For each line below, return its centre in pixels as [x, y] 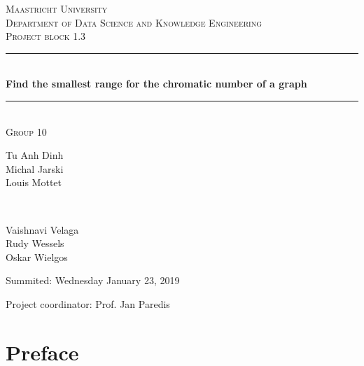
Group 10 [26, 131]
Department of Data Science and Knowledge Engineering [134, 22]
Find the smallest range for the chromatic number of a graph [156, 84]
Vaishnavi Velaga [42, 229]
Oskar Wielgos [37, 256]
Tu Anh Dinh [35, 155]
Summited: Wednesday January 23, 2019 [93, 280]
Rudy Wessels [35, 243]
